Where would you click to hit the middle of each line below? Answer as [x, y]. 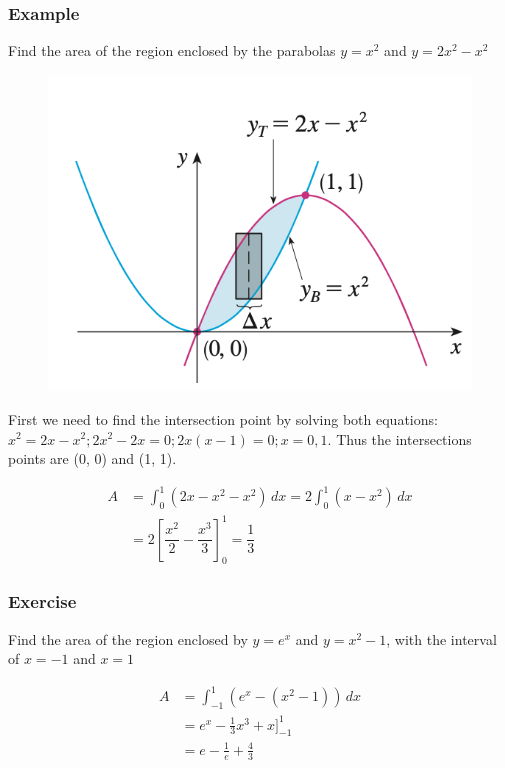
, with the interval [441, 638]
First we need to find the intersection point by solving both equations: [223, 418]
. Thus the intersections [399, 438]
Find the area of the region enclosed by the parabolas [172, 50]
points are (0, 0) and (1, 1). [92, 458]
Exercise [42, 601]
